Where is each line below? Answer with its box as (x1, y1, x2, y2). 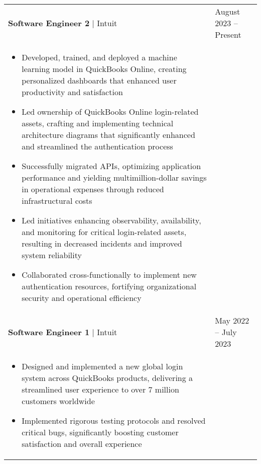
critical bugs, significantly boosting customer (22, 426, 179, 438)
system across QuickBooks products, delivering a (22, 372, 193, 383)
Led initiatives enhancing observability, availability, (22, 214, 201, 226)
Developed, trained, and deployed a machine (22, 51, 177, 63)
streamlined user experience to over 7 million (22, 383, 179, 395)
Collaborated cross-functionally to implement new (22, 269, 197, 280)
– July (215, 326, 237, 338)
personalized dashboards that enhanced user (22, 74, 177, 86)
